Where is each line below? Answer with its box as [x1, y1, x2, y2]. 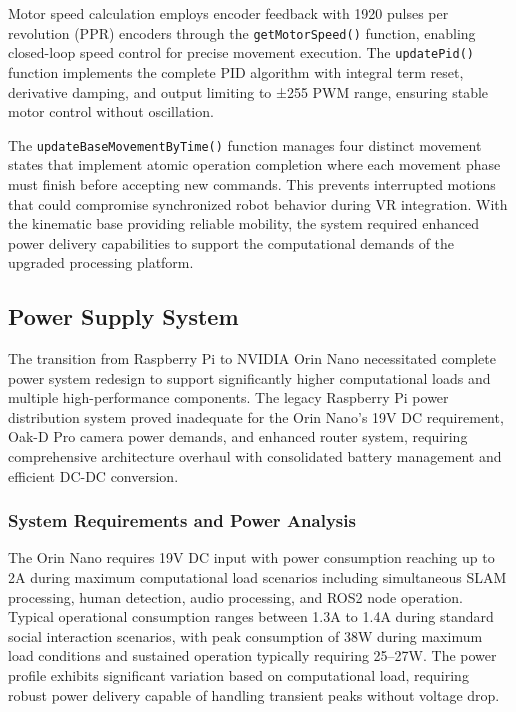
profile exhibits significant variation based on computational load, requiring [8, 665, 469, 686]
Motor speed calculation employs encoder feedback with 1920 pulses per [8, 3, 449, 23]
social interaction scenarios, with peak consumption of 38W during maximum [8, 625, 483, 646]
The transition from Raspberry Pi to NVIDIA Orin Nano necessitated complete [8, 348, 496, 369]
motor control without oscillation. [8, 101, 214, 122]
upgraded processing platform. [8, 252, 194, 273]
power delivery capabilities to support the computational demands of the [8, 232, 455, 253]
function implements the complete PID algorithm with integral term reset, [8, 61, 464, 82]
